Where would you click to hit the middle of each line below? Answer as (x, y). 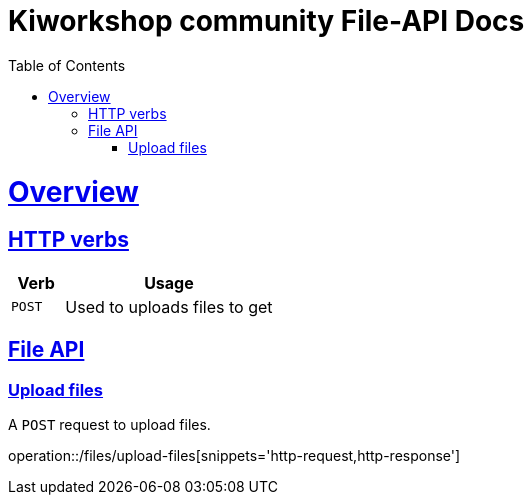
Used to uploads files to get (169, 306)
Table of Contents (67, 65)
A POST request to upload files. (109, 424)
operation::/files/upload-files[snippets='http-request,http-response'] (234, 455)
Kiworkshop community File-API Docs (266, 21)
